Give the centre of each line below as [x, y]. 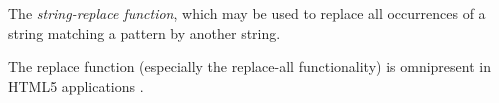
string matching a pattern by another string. [144, 32]
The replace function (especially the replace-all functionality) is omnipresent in [249, 66]
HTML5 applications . [76, 85]
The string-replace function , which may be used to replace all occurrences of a [247, 13]
